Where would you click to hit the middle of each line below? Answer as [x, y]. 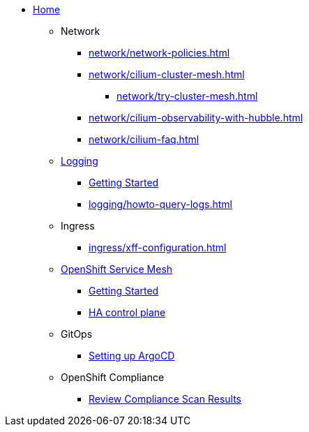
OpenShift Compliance [113, 377]
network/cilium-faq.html [144, 139]
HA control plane [127, 312]
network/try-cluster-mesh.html [187, 96]
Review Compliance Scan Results [165, 399]
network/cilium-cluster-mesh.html [167, 74]
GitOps [77, 334]
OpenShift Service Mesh [117, 269]
